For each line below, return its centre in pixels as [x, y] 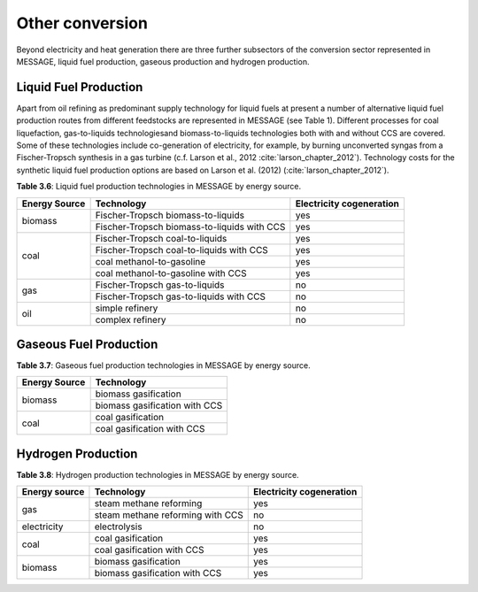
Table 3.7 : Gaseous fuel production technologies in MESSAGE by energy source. [163, 365]
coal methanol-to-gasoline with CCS [171, 273]
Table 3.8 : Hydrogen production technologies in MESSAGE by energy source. [158, 475]
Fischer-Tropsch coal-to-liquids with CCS [182, 250]
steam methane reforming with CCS [169, 515]
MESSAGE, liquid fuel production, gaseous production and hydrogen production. [163, 61]
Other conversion [82, 23]
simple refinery [127, 308]
